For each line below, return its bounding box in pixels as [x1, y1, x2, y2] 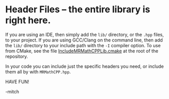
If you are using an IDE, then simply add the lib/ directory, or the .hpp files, [5, 31, 164, 37]
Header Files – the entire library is [5, 4, 151, 15]
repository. [5, 53, 28, 60]
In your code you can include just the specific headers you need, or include [5, 63, 164, 69]
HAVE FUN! [5, 78, 30, 85]
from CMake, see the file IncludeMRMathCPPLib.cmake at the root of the [5, 48, 159, 54]
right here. [5, 14, 51, 26]
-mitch [5, 88, 19, 94]
